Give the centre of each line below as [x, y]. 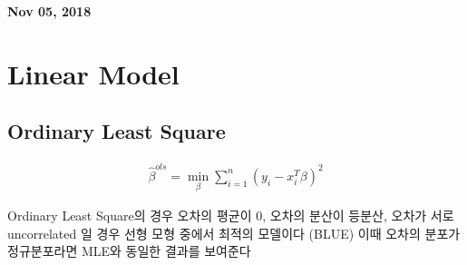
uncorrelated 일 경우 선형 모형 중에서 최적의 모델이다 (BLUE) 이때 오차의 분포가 [234, 233]
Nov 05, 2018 [49, 11]
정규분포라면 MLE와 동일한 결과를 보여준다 [129, 251]
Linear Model [93, 73]
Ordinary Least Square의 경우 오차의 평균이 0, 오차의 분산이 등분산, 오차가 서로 [231, 216]
